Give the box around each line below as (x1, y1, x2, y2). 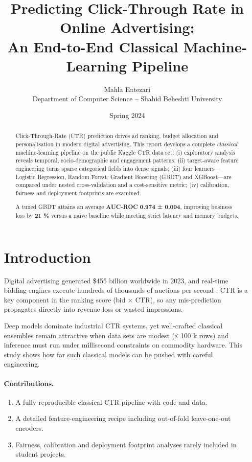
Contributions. (4, 378, 54, 388)
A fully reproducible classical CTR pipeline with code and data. (15, 396, 207, 407)
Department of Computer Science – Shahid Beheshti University (32, 93, 222, 104)
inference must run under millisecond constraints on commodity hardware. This (4, 340, 243, 350)
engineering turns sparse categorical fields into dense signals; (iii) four (15, 164, 193, 172)
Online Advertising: (60, 17, 195, 37)
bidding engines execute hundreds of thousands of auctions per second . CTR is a (4, 285, 248, 295)
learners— (194, 164, 221, 172)
